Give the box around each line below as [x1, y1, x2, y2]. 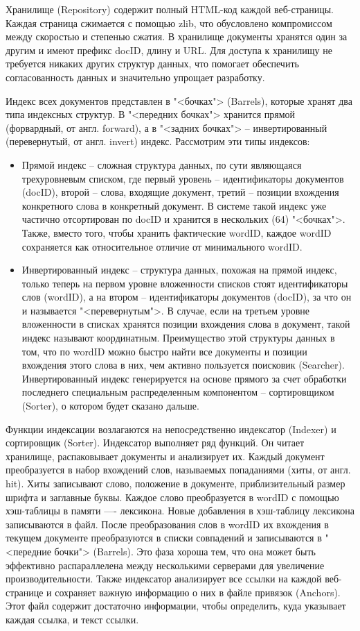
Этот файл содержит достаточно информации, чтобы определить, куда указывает [6, 598, 346, 613]
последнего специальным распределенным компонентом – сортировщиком [21, 385, 334, 399]
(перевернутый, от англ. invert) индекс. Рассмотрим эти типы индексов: [6, 134, 310, 149]
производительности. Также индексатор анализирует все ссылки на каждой [6, 571, 322, 586]
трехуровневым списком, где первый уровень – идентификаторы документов [21, 171, 344, 185]
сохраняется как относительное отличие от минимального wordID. [21, 239, 303, 253]
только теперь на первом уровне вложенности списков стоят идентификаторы [21, 276, 348, 290]
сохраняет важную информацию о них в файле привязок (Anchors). [55, 584, 341, 599]
